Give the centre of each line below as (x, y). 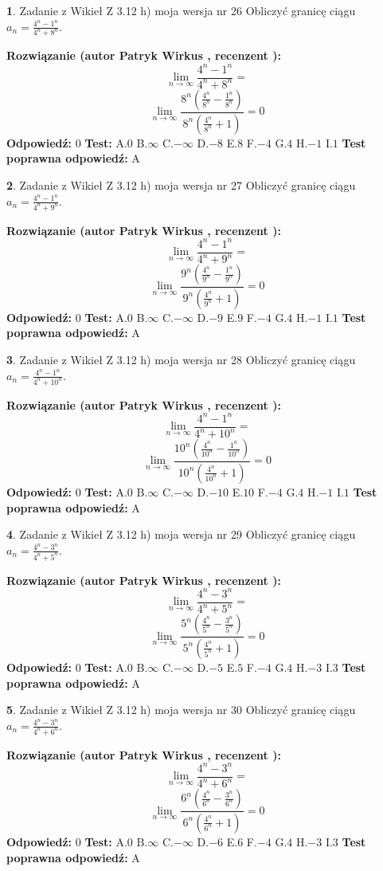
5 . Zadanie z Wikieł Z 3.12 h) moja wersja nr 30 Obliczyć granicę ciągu (181, 710)
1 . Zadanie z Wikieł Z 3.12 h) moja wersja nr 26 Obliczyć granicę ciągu (181, 10)
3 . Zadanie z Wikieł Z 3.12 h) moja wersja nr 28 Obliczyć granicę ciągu (181, 360)
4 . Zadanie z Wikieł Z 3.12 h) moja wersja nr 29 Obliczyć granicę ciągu (181, 534)
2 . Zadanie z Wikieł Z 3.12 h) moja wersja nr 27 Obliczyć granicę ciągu (181, 185)
